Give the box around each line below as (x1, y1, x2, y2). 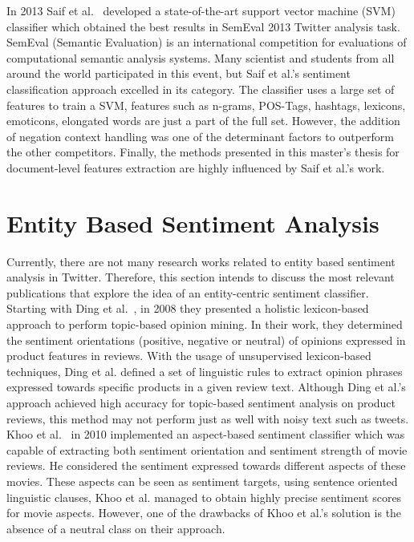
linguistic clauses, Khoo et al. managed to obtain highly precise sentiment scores (6, 488, 402, 505)
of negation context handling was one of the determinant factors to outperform (6, 127, 394, 144)
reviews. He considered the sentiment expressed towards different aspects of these (6, 457, 406, 474)
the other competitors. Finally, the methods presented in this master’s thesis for (6, 144, 400, 160)
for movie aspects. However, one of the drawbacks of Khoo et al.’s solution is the (6, 504, 402, 521)
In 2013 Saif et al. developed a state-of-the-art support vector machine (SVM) (6, 2, 396, 18)
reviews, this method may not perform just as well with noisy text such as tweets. (6, 410, 409, 427)
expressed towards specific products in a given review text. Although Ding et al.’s (6, 378, 406, 395)
